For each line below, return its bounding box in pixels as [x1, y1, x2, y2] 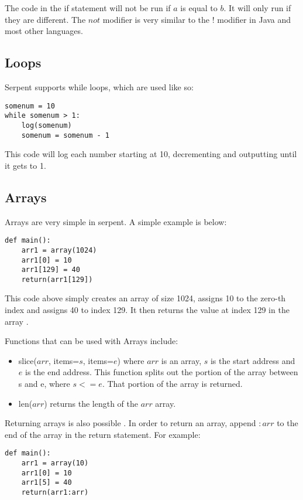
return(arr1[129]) [21, 275, 93, 284]
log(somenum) [21, 121, 72, 130]
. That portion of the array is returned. [102, 377, 243, 390]
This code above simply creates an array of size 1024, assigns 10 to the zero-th [5, 292, 286, 304]
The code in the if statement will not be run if [5, 2, 171, 13]
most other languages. [5, 25, 83, 37]
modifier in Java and [217, 13, 291, 25]
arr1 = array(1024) [21, 246, 97, 254]
